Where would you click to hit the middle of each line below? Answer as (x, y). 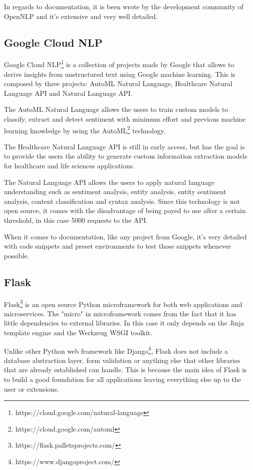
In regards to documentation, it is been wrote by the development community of (124, 6)
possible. (17, 255)
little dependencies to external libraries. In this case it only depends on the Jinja (124, 323)
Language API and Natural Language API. (68, 93)
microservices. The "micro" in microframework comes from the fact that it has (120, 313)
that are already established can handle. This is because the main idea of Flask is (125, 370)
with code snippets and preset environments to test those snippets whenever (117, 246)
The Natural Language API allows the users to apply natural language (109, 182)
